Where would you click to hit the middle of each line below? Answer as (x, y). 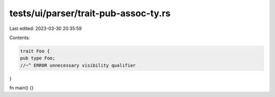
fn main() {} (22, 88)
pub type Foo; (38, 58)
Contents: (20, 38)
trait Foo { (35, 51)
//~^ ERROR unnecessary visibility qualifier (78, 65)
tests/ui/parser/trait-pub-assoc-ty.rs (90, 13)
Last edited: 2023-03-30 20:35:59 (46, 28)
